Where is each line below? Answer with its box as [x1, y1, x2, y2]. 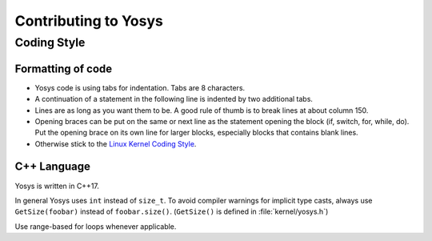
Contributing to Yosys [14, 12, 163, 30]
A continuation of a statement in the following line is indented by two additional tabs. [34, 94, 314, 104]
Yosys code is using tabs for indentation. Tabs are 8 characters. [34, 82, 246, 92]
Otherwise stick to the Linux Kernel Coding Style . [34, 139, 197, 148]
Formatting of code [14, 62, 113, 75]
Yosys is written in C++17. [14, 181, 100, 191]
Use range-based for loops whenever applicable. [14, 221, 177, 231]
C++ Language [14, 160, 91, 174]
